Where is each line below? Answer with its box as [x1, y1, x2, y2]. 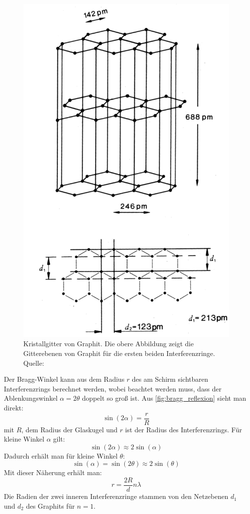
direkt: [4, 402, 24, 412]
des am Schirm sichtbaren [132, 374, 208, 384]
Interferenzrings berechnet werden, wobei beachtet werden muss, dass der [4, 383, 222, 393]
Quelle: [23, 357, 44, 368]
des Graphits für [26, 500, 75, 511]
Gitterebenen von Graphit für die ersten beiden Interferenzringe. [23, 348, 215, 358]
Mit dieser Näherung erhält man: [4, 467, 102, 478]
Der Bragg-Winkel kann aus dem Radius [4, 374, 125, 384]
